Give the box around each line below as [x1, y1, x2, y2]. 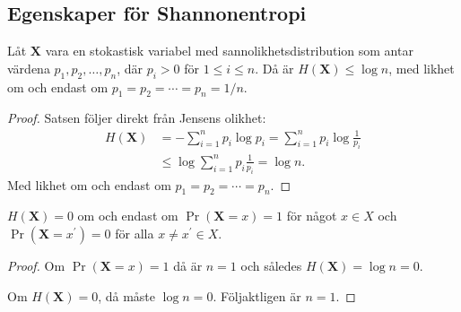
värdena [7, 58, 50, 77]
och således [240, 256, 302, 275]
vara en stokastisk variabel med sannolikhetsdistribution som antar [45, 41, 413, 60]
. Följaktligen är [213, 286, 301, 305]
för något [286, 206, 337, 225]
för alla [115, 224, 154, 243]
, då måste [98, 286, 155, 305]
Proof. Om [7, 256, 65, 275]
